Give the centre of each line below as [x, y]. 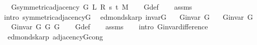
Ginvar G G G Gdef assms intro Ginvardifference [109, 27]
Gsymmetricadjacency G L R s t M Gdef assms [102, 7]
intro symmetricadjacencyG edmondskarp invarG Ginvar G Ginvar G [128, 16]
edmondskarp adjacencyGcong [55, 36]
